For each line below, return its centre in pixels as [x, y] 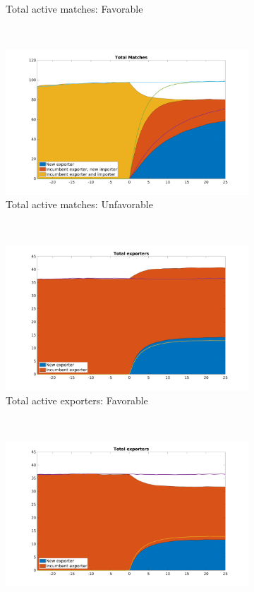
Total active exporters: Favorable [77, 400]
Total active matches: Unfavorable [79, 204]
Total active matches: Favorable [74, 8]
